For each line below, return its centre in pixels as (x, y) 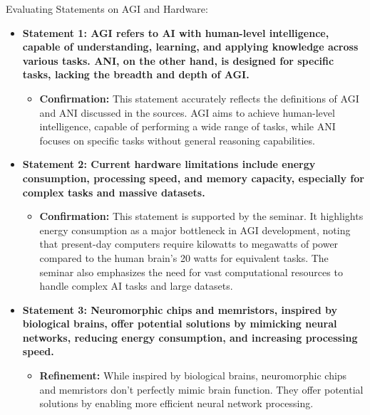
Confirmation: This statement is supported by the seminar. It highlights (201, 216)
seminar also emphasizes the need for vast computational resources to (191, 272)
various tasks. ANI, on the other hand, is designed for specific (178, 60)
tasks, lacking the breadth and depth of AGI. (136, 74)
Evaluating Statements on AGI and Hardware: (107, 9)
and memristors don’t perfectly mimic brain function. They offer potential (201, 389)
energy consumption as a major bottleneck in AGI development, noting (195, 230)
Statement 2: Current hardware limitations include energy (169, 164)
